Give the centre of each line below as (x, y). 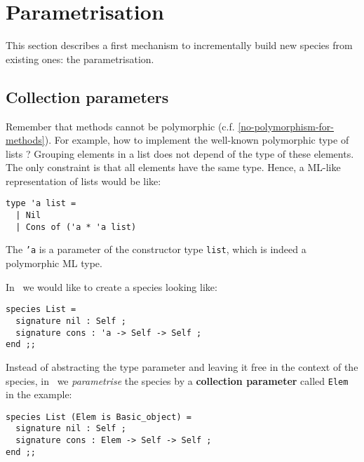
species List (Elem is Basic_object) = (99, 417)
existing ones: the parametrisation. (80, 59)
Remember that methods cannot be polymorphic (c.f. (120, 126)
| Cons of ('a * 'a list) (76, 227)
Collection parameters (87, 96)
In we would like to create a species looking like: (112, 286)
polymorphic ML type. (54, 263)
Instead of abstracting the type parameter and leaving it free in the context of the (182, 366)
